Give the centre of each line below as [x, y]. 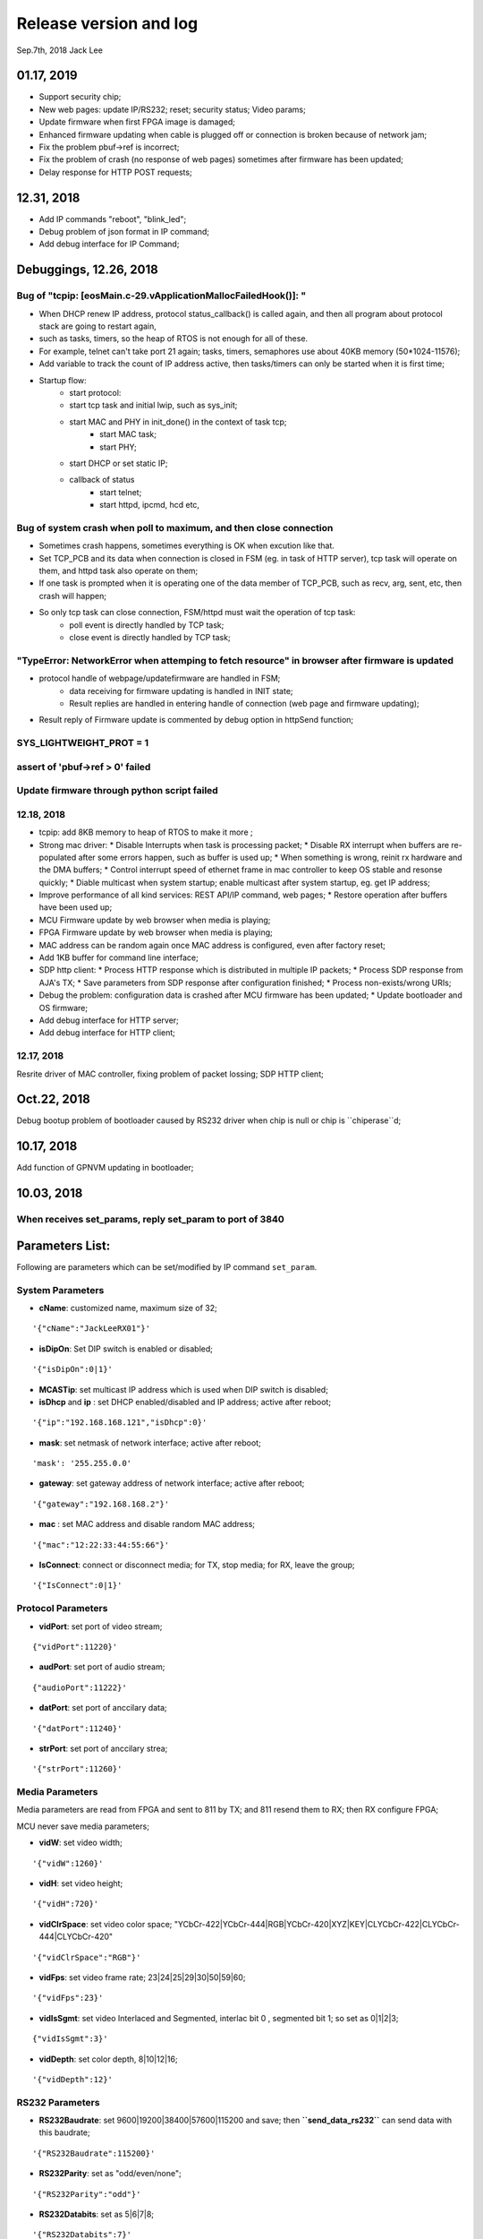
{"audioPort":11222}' [80, 1687]
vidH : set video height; [81, 1883]
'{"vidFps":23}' [68, 1998]
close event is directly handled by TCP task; [150, 637]
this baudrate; [64, 2132]
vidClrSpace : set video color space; [106, 1924]
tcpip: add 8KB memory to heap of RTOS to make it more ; [146, 832]
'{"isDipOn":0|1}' [73, 1369]
